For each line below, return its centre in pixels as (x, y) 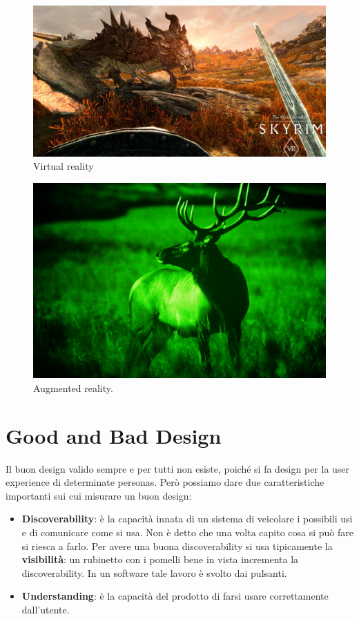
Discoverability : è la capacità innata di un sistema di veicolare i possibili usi (187, 519)
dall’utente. (46, 610)
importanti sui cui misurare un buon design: (99, 495)
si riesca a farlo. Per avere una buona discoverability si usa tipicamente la (177, 546)
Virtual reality (64, 166)
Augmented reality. (73, 387)
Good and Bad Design (114, 435)
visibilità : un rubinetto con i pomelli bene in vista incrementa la (160, 559)
